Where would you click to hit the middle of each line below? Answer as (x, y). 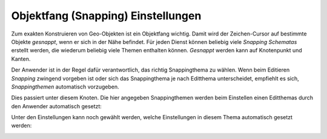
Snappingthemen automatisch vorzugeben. (65, 87)
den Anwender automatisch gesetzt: (57, 106)
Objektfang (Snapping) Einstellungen (106, 16)
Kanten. (21, 59)
